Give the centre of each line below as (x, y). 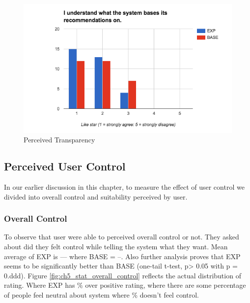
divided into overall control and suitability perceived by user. (96, 196)
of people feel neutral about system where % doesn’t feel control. (101, 294)
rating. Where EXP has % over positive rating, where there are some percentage (125, 285)
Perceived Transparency (59, 140)
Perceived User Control (65, 166)
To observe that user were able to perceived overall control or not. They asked (122, 237)
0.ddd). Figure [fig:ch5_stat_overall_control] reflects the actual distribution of (123, 275)
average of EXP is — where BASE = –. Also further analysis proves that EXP (122, 256)
